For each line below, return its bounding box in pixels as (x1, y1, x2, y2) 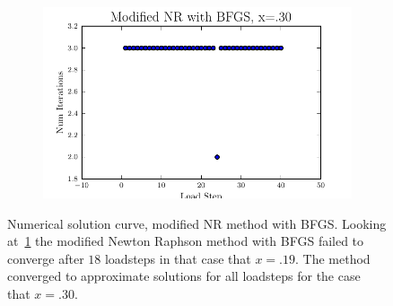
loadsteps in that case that (104, 249, 251, 267)
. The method (294, 249, 371, 267)
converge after (7, 249, 84, 267)
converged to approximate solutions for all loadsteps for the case (7, 267, 361, 285)
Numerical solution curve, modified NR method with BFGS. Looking (7, 214, 387, 232)
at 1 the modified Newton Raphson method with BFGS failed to (7, 232, 364, 250)
